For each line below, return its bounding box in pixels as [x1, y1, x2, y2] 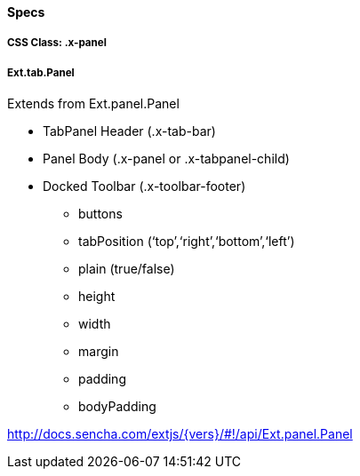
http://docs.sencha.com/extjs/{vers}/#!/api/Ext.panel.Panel [7, 426, 353, 442]
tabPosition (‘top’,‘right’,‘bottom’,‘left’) [78, 234, 295, 250]
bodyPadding [78, 399, 156, 415]
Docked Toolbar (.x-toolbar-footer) [43, 178, 246, 194]
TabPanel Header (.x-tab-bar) [43, 123, 216, 139]
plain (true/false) [78, 261, 175, 277]
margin [78, 344, 119, 360]
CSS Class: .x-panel [7, 36, 107, 50]
